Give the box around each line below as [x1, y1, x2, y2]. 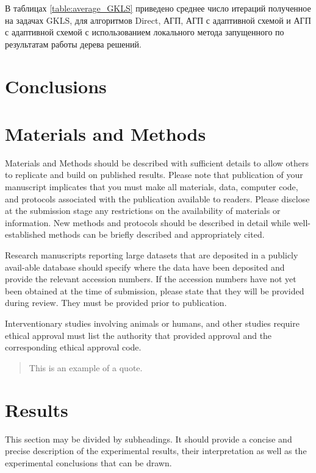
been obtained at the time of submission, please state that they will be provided [5, 284, 304, 297]
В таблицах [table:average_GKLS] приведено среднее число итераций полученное [5, 2, 311, 14]
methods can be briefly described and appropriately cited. [48, 228, 265, 241]
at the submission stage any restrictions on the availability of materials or [5, 204, 281, 217]
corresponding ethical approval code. [5, 341, 142, 354]
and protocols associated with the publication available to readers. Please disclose [5, 192, 310, 205]
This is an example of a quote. [29, 361, 143, 374]
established [5, 228, 46, 241]
